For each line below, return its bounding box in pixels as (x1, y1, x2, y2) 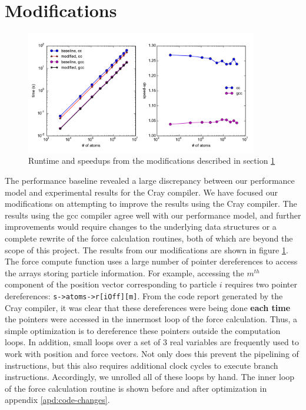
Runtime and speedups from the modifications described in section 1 (28, 154, 275, 167)
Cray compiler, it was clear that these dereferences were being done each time (5, 301, 291, 313)
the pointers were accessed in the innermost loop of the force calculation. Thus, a (5, 313, 298, 325)
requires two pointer (225, 278, 297, 290)
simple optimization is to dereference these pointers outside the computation (5, 324, 281, 336)
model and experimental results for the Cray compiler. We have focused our (5, 186, 278, 198)
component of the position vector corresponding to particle (5, 278, 217, 290)
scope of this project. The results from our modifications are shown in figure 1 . (5, 243, 288, 256)
